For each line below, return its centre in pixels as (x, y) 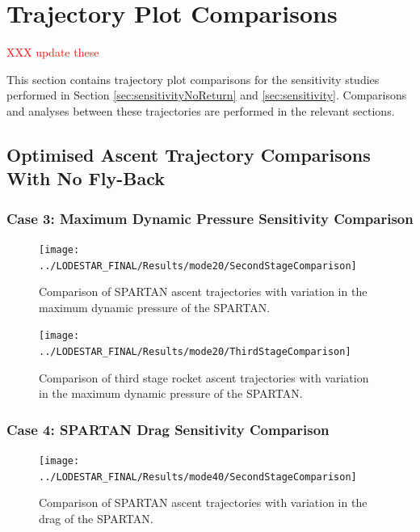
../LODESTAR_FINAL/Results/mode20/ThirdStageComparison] (195, 352)
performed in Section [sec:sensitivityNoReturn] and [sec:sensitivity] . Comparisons (207, 95)
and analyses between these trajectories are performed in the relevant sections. (201, 110)
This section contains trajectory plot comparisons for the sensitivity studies (193, 79)
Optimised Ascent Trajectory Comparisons (189, 154)
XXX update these (53, 52)
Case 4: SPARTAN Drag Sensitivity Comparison (168, 429)
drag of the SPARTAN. (96, 519)
